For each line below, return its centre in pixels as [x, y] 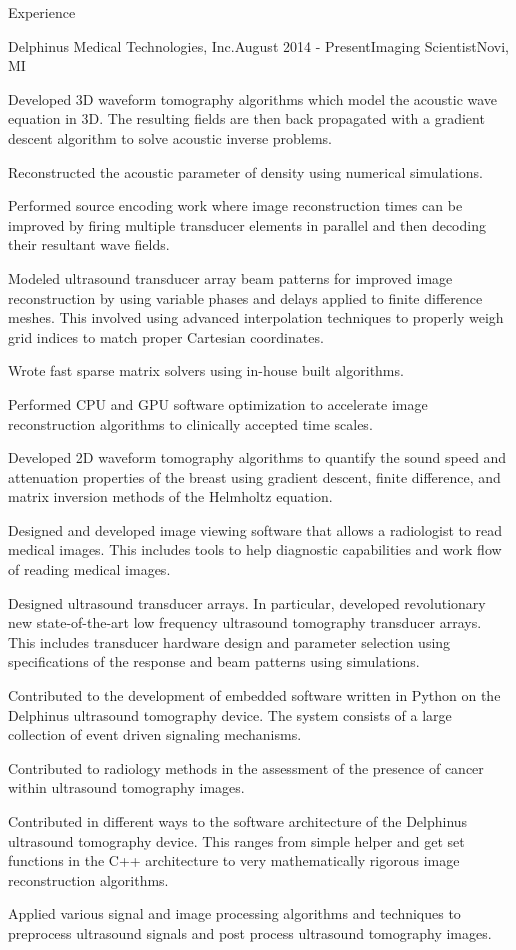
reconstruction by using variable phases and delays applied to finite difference [245, 297]
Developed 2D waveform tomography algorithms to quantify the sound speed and [257, 457]
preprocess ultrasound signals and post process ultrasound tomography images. [250, 932]
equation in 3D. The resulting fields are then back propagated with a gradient [246, 118]
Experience [42, 12]
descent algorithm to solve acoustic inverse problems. [170, 137]
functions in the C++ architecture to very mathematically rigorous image [234, 860]
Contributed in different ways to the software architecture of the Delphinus [238, 821]
